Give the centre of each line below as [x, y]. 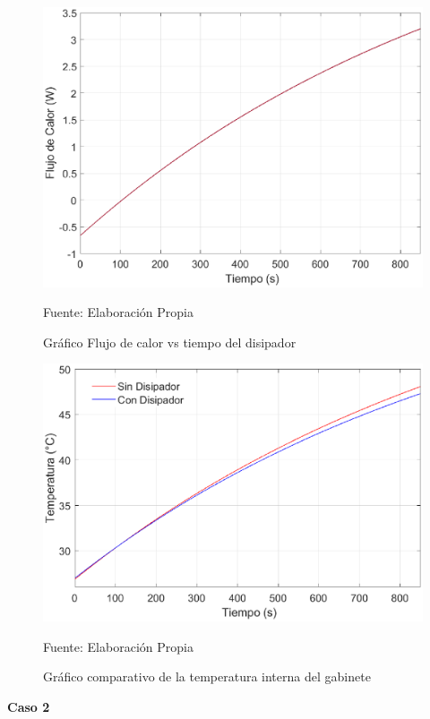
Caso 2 [29, 706]
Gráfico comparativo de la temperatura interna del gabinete [207, 676]
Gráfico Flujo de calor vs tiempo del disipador [170, 342]
